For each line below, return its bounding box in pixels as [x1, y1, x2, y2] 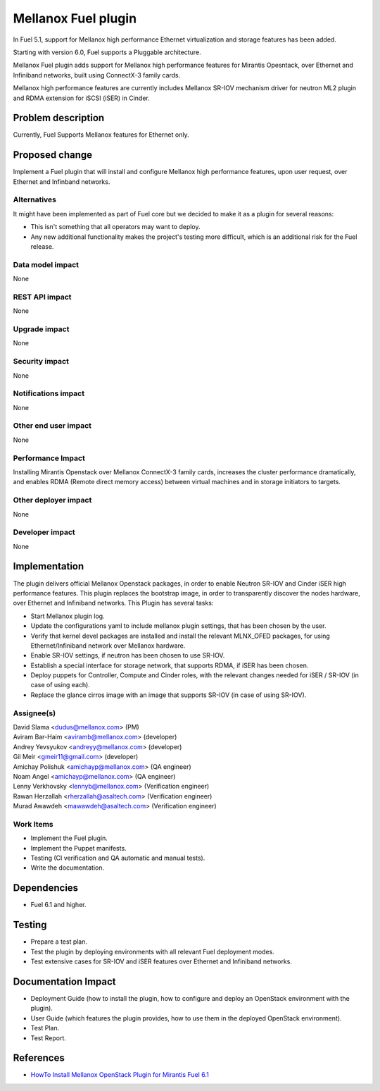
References [13, 1052, 65, 1064]
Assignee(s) [13, 708, 56, 718]
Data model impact [13, 259, 80, 269]
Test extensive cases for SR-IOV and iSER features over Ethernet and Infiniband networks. [30, 957, 292, 966]
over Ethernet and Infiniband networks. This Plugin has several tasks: [13, 599, 214, 608]
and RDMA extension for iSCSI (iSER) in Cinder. [13, 94, 151, 102]
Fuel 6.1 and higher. [30, 901, 87, 909]
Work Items [13, 819, 53, 829]
